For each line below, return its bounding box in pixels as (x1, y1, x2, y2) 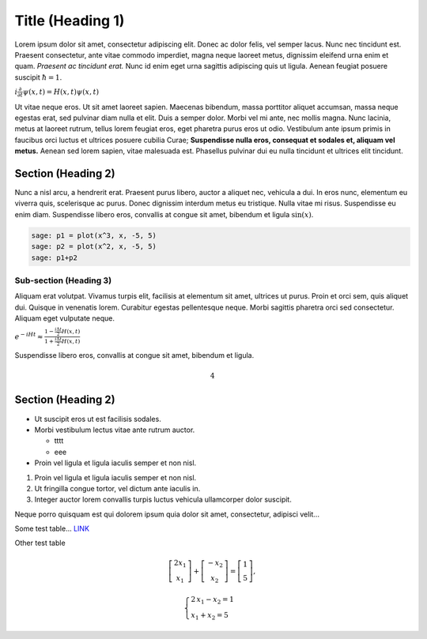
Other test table (14, 538, 66, 548)
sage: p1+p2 (31, 253, 78, 262)
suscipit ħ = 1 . (14, 72, 62, 82)
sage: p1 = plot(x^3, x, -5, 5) (31, 231, 157, 240)
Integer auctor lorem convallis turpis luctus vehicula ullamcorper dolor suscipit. (34, 494, 292, 505)
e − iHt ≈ (14, 331, 43, 341)
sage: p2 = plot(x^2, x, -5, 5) (31, 242, 157, 251)
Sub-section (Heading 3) (14, 275, 112, 286)
